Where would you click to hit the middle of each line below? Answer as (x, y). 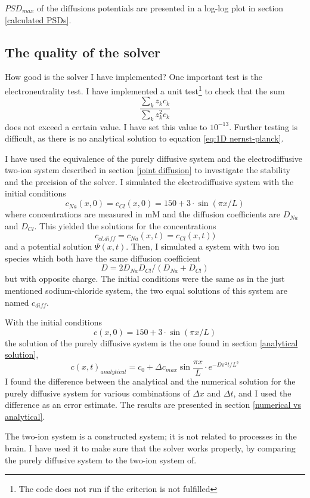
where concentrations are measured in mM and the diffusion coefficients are (143, 214)
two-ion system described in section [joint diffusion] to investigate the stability (148, 170)
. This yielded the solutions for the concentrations (125, 225)
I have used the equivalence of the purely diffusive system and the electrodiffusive (154, 158)
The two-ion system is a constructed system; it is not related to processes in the (151, 436)
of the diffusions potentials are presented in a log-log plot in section (160, 8)
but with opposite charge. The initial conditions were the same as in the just (145, 279)
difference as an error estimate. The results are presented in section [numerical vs (153, 405)
